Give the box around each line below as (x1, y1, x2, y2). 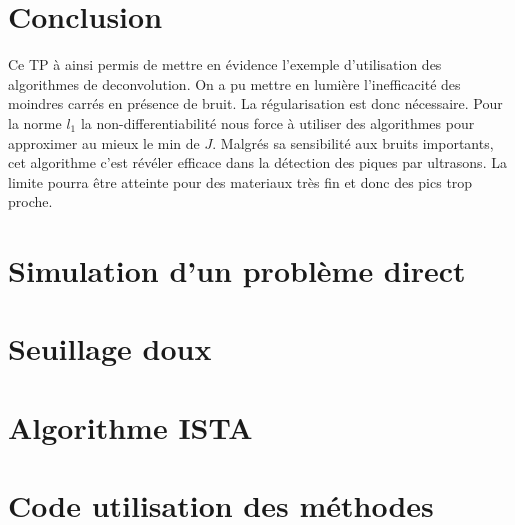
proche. (8, 191, 53, 212)
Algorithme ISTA (8, 406, 253, 447)
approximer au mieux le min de (8, 132, 200, 153)
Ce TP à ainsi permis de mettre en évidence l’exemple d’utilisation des (8, 54, 442, 75)
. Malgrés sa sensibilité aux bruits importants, (212, 132, 494, 153)
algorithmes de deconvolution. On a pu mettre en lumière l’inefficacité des (8, 73, 461, 94)
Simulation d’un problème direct (8, 250, 466, 291)
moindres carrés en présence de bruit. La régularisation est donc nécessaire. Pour (8, 93, 503, 114)
